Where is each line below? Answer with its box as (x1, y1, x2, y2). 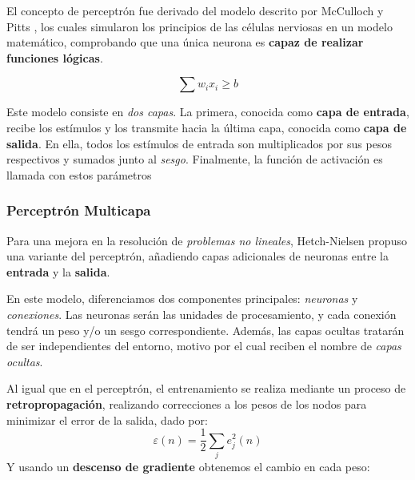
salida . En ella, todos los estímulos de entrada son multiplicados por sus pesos (6, 135, 392, 151)
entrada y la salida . (6, 263, 110, 280)
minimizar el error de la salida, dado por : (6, 411, 208, 428)
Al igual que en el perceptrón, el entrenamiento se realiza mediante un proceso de (6, 380, 406, 397)
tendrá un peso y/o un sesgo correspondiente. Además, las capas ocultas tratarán (6, 321, 405, 338)
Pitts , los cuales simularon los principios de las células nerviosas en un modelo (6, 18, 393, 34)
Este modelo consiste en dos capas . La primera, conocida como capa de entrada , (6, 103, 409, 120)
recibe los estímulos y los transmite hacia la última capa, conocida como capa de (6, 119, 407, 135)
